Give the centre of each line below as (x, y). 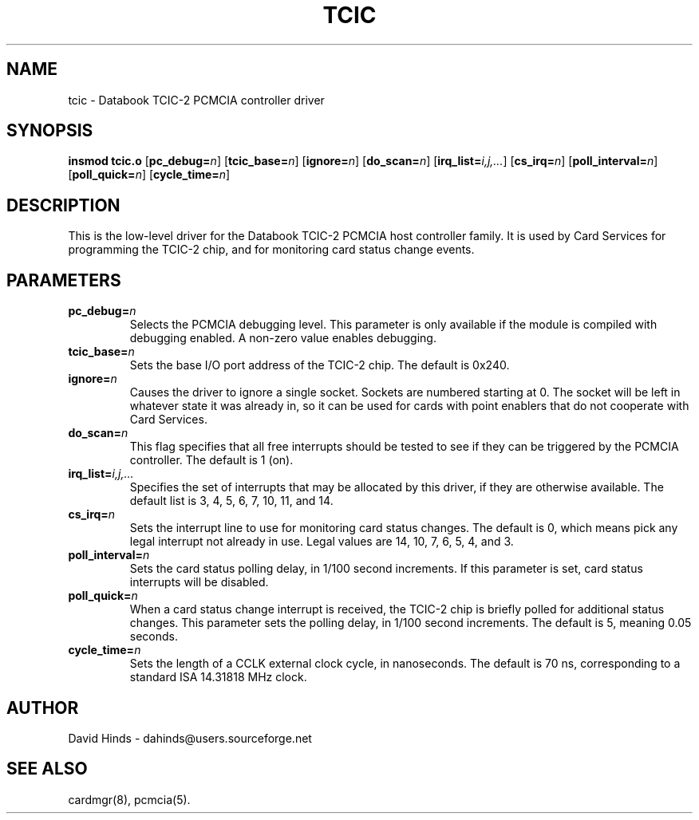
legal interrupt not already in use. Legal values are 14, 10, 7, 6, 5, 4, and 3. (322, 542)
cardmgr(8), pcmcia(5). (129, 799)
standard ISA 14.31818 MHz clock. (218, 677)
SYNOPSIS (50, 131)
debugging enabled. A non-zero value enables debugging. (283, 338)
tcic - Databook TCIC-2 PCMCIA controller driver (196, 100)
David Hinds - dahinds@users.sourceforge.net (190, 738)
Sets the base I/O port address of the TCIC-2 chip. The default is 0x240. (320, 365)
